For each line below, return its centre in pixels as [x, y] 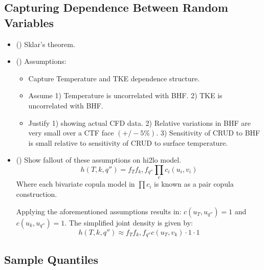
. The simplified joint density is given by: [129, 222]
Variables [29, 22]
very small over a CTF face [71, 133]
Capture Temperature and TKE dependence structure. [114, 78]
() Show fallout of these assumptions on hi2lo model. [99, 160]
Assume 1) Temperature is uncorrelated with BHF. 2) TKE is [125, 95]
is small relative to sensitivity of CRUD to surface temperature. [128, 142]
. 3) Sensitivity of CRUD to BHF [208, 133]
